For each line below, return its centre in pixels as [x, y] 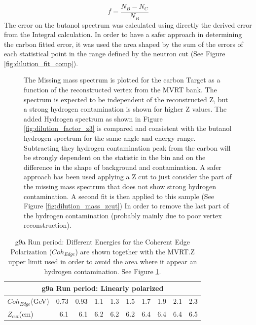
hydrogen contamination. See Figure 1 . [103, 271]
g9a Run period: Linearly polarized [103, 288]
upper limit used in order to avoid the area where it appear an [103, 262]
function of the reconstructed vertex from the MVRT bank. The [120, 90]
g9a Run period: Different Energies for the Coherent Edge [103, 241]
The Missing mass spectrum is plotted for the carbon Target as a [122, 80]
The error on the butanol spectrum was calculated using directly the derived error [128, 24]
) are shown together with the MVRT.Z [135, 251]
